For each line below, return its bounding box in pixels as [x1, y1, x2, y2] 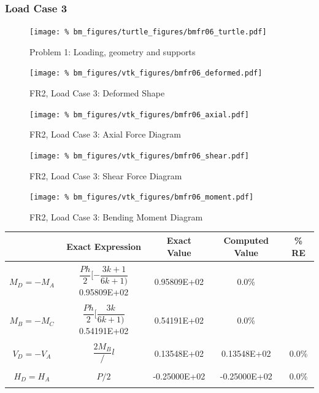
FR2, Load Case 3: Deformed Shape [29, 87, 165, 99]
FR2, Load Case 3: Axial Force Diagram [29, 128, 181, 141]
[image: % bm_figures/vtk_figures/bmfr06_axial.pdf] [29, 110, 249, 119]
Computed [223, 233, 269, 246]
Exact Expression [66, 239, 142, 252]
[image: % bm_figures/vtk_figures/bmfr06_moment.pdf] [29, 193, 254, 202]
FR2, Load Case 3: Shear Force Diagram [29, 169, 182, 182]
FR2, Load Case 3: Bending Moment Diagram [29, 210, 203, 223]
